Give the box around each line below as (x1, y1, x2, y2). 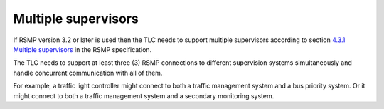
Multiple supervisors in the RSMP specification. (13, 45, 152, 53)
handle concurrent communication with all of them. (13, 68, 163, 77)
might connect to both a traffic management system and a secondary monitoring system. (13, 91, 274, 100)
